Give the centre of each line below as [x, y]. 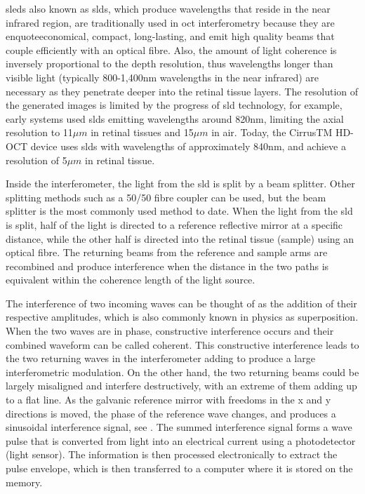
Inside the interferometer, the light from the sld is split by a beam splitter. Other [180, 183]
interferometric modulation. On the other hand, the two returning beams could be [182, 372]
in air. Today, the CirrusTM [272, 132]
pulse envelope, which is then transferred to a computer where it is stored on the [179, 468]
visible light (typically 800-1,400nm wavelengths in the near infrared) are [162, 77]
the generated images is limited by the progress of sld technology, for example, [174, 105]
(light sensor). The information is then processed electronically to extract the [172, 454]
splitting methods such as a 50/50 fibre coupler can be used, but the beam [166, 197]
